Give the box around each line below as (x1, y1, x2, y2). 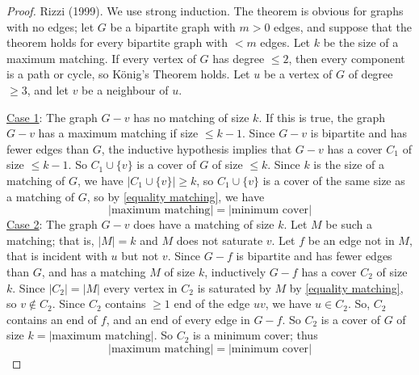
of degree (348, 65, 393, 82)
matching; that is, (6, 231, 94, 248)
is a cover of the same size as (262, 171, 405, 188)
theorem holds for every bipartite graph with (6, 34, 228, 51)
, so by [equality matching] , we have (86, 187, 265, 204)
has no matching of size (133, 108, 249, 125)
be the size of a (323, 34, 399, 51)
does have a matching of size (133, 216, 274, 233)
